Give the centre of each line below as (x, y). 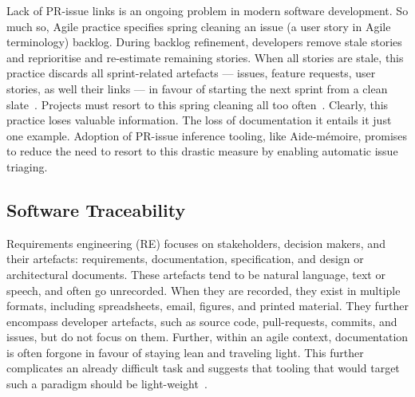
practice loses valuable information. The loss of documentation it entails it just (199, 120)
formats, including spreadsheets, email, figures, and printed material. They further (207, 306)
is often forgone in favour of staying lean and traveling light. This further (185, 352)
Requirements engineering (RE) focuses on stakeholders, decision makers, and (196, 243)
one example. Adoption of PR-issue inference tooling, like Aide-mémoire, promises (207, 135)
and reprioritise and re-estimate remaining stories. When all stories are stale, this (205, 57)
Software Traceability (96, 209)
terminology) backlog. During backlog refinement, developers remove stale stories (204, 42)
